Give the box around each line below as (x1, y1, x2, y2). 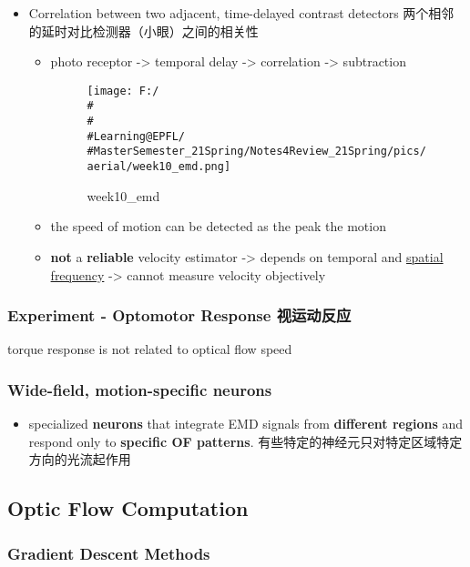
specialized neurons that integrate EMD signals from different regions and (28, 414, 464, 433)
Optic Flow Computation (7, 494, 249, 522)
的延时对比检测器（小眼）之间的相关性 (28, 21, 259, 40)
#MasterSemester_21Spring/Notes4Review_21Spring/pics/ (87, 145, 426, 158)
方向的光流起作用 (28, 450, 131, 469)
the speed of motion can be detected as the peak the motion (50, 217, 386, 236)
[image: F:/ (87, 84, 159, 97)
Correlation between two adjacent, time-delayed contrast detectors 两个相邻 (28, 4, 455, 22)
